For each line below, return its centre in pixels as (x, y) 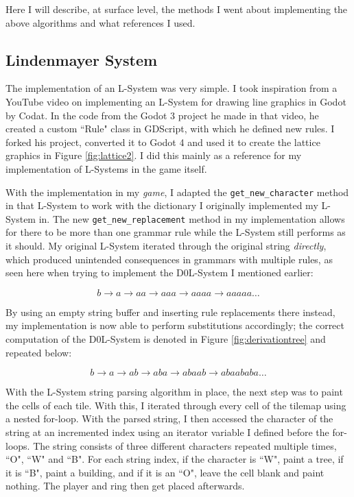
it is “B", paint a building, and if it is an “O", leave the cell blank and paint (165, 472)
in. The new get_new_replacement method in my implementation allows (192, 218)
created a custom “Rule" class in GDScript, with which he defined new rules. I (170, 129)
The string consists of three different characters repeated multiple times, (185, 445)
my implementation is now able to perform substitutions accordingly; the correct (175, 325)
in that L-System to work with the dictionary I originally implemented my (162, 205)
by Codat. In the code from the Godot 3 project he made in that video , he (162, 115)
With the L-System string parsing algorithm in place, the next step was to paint (174, 392)
